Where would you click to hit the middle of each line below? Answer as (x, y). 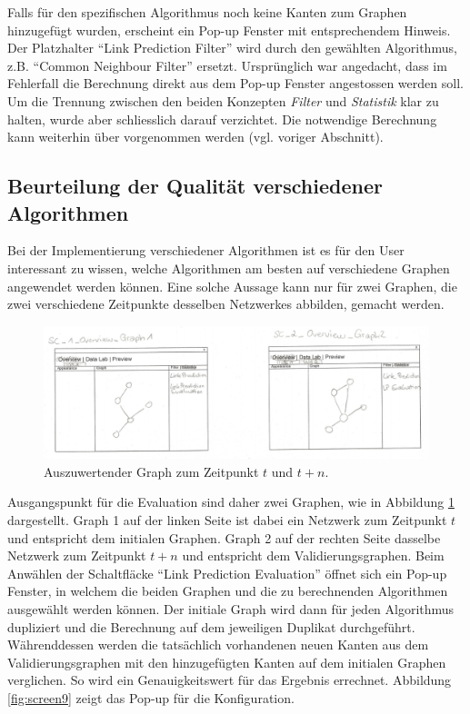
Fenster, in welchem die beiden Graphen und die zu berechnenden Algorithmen (228, 591)
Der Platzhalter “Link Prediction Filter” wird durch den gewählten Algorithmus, (232, 48)
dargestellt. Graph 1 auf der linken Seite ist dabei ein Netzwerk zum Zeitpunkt (227, 520)
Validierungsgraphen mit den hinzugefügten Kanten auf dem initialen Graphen (227, 662)
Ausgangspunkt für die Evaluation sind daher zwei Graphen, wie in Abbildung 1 (231, 502)
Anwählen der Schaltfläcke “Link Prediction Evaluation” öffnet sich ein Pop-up (227, 573)
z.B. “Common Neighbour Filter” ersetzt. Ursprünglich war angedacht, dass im (227, 65)
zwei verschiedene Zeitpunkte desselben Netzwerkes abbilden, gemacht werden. (226, 304)
